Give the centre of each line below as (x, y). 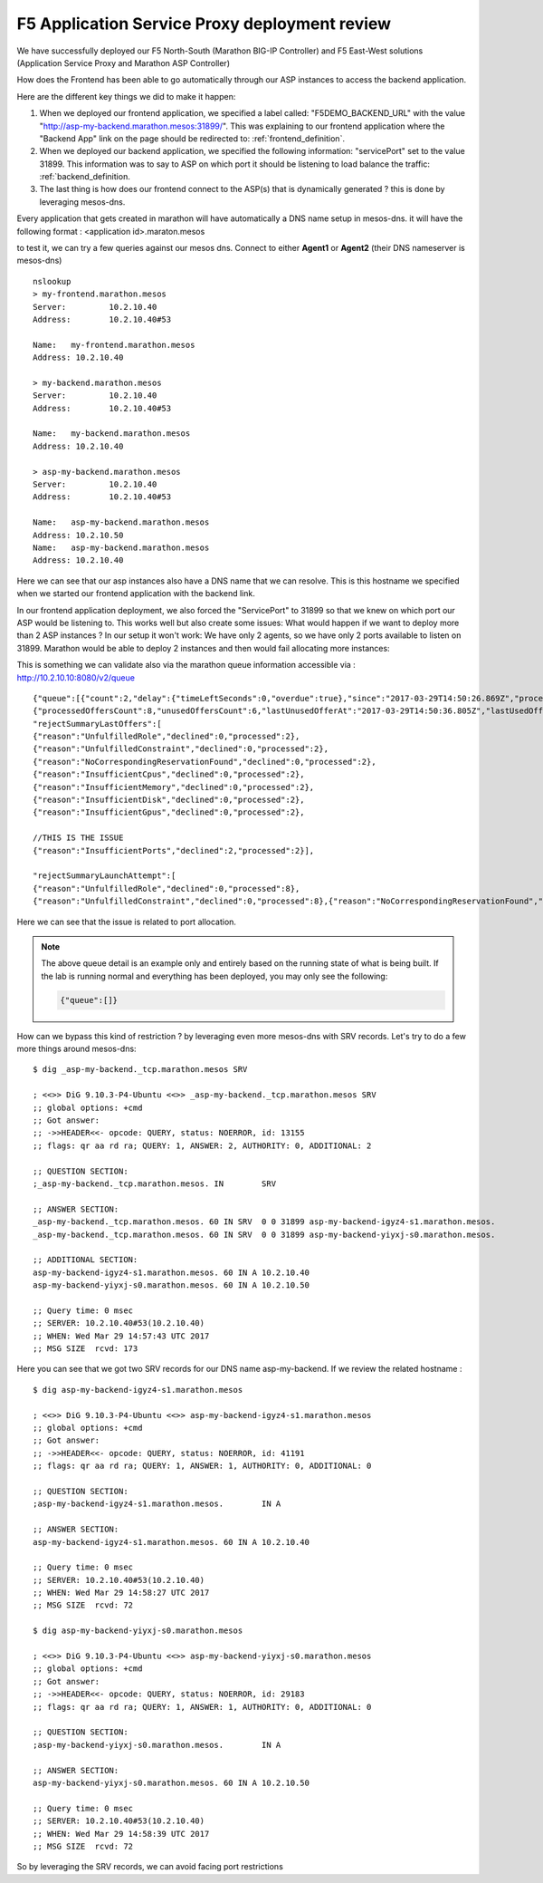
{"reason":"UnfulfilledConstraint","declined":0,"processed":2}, (181, 749)
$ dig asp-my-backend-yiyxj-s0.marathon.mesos (138, 1631)
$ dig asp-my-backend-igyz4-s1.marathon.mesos (138, 1390)
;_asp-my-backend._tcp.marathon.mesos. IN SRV (154, 1183)
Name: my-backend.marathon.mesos (112, 434)
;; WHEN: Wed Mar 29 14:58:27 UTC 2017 (121, 1593)
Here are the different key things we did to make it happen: (126, 96)
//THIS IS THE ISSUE (78, 838)
